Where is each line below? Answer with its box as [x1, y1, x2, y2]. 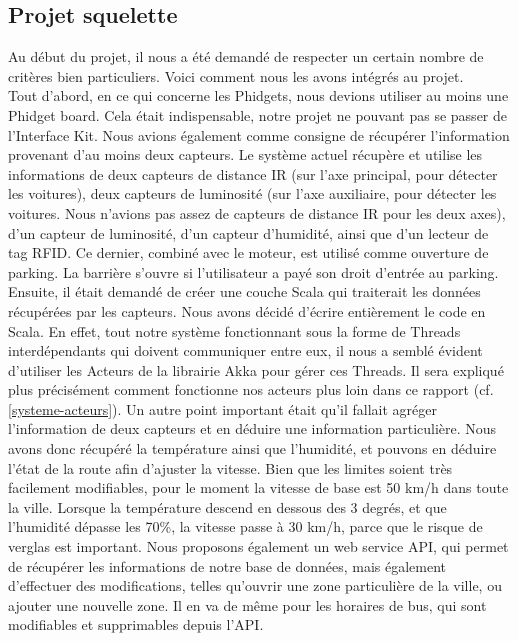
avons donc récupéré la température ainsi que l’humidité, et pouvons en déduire [8, 438, 497, 459]
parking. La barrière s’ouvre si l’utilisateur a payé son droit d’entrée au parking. [8, 261, 499, 282]
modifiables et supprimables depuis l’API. [8, 614, 264, 635]
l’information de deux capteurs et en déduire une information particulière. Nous [8, 418, 497, 439]
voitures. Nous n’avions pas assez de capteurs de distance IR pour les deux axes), [8, 202, 506, 223]
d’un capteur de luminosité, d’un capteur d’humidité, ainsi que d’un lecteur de [8, 222, 489, 243]
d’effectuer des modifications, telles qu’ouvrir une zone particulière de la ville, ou [8, 575, 502, 596]
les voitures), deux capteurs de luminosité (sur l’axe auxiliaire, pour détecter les [8, 183, 497, 204]
